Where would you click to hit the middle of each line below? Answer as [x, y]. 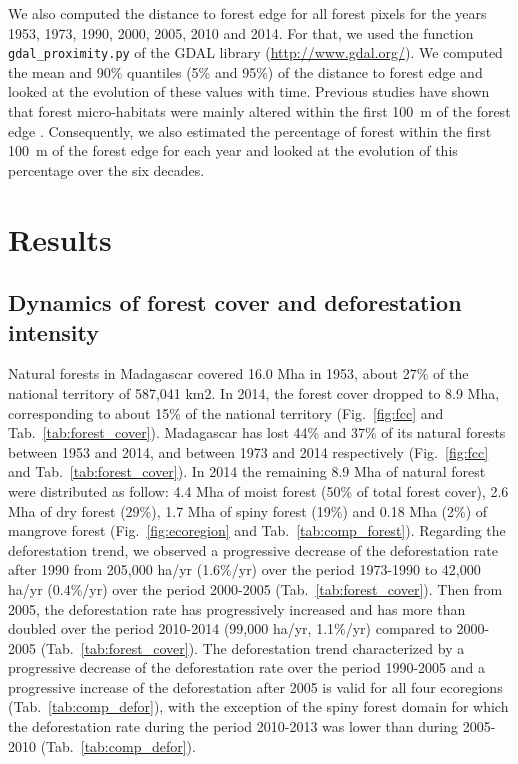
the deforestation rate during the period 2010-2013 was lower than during [233, 726]
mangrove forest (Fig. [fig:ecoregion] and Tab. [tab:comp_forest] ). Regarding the [257, 530]
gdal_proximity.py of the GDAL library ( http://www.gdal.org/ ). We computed [255, 52]
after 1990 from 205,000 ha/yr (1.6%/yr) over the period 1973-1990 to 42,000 [244, 569]
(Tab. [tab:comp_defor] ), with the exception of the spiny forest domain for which [258, 706]
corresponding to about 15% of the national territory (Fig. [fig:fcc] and [226, 412]
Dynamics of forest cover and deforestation [235, 302]
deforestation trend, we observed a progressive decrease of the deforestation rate [253, 549]
